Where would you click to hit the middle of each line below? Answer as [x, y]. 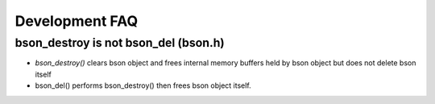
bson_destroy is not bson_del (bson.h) [120, 43]
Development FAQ [77, 21]
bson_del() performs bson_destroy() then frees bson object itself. [143, 85]
